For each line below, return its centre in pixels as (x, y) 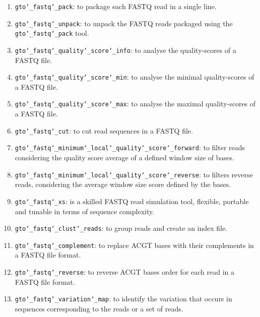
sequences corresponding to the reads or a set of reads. (99, 308)
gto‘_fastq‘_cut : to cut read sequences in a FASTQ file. (104, 130)
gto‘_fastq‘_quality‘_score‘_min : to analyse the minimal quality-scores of (135, 77)
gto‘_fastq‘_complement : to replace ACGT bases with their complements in (134, 245)
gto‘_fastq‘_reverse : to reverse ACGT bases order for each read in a (125, 272)
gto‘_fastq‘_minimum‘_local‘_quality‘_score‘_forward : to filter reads (130, 147)
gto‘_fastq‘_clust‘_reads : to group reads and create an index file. (121, 228)
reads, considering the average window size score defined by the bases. (123, 184)
